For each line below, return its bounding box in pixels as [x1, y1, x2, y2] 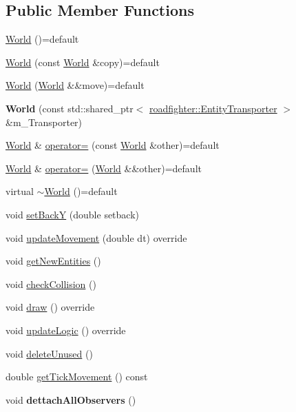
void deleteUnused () [6, 346, 93, 360]
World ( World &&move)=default [6, 78, 145, 92]
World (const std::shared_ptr [6, 101, 134, 115]
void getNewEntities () [6, 254, 101, 268]
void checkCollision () [6, 276, 96, 291]
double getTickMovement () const [6, 369, 148, 384]
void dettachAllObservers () [6, 392, 136, 406]
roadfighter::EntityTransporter [149, 101, 277, 115]
